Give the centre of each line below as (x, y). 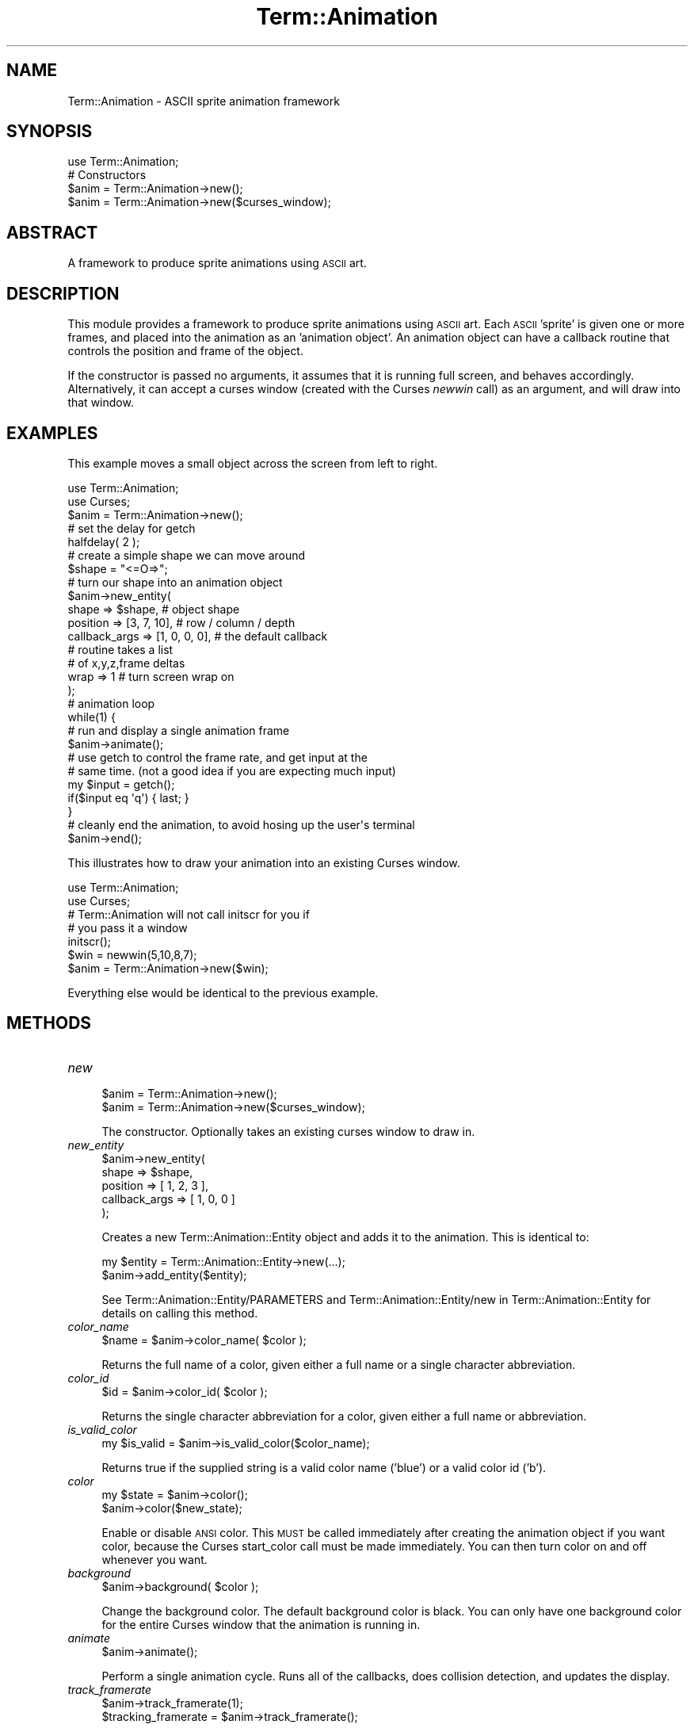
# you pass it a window (128, 927)
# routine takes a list (120, 649)
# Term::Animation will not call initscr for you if (189, 914)
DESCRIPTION (63, 293)
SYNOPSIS (50, 132)
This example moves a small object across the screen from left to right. (253, 463)
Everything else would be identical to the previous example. (223, 992)
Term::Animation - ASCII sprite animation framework (204, 101)
